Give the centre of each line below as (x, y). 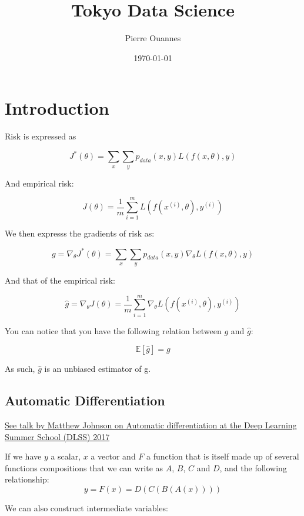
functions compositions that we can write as (84, 467)
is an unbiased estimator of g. (98, 369)
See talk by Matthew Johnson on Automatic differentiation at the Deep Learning (151, 425)
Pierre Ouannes (153, 38)
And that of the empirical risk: (60, 280)
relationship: (27, 479)
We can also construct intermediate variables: (86, 508)
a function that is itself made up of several (223, 456)
